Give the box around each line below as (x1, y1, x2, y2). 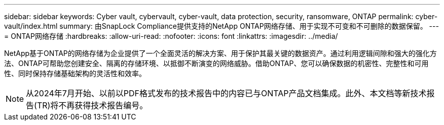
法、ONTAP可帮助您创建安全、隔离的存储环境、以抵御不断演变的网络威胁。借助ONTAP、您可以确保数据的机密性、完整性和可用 (4, 59, 429, 68)
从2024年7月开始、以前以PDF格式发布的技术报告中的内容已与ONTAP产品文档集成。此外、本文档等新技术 (26, 88, 427, 98)
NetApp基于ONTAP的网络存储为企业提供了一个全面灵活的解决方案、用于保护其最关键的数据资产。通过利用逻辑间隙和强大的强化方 (4, 49, 437, 57)
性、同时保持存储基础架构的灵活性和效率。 (4, 69, 146, 78)
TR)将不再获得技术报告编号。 (36, 100, 148, 110)
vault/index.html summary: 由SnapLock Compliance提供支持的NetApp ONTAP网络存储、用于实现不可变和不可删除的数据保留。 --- (4, 22, 439, 30)
